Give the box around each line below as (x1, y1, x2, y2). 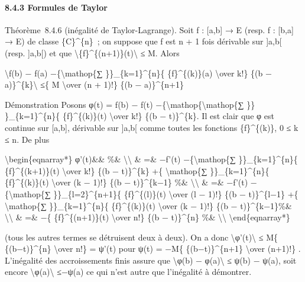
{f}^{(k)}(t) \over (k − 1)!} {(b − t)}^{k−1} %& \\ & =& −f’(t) (5, 176, 248, 188)
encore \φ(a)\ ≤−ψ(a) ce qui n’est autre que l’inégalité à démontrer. (5, 265, 252, 278)
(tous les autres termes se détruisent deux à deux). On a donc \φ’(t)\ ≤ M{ (5, 230, 278, 243)
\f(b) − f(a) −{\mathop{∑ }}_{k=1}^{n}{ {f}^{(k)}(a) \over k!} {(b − (5, 66, 272, 79)
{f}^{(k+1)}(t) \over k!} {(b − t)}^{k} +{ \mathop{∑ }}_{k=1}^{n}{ (5, 164, 270, 177)
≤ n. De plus (5, 133, 50, 145)
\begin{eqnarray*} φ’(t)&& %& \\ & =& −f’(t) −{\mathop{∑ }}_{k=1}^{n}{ (5, 153, 298, 165)
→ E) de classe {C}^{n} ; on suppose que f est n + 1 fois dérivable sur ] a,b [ (5, 35, 282, 47)
